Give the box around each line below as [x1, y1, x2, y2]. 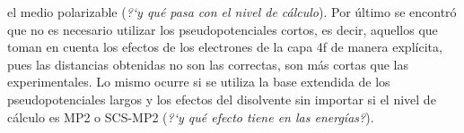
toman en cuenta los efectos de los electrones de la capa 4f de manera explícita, [7, 37, 442, 56]
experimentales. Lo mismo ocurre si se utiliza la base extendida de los [7, 72, 390, 91]
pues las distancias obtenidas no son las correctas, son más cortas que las [7, 54, 409, 73]
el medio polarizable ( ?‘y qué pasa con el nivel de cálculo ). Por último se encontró [7, 3, 457, 21]
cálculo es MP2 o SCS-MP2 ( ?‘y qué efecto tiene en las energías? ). [7, 107, 374, 126]
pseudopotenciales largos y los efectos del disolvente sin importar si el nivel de [7, 89, 436, 108]
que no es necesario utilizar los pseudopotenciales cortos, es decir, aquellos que [7, 20, 438, 38]
